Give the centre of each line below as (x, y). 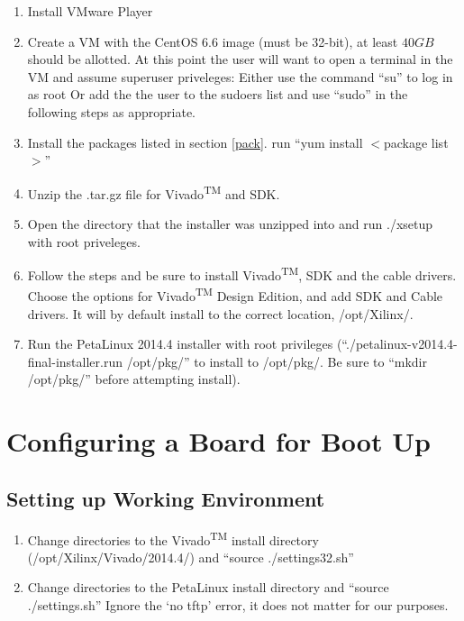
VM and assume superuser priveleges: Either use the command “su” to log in (240, 76)
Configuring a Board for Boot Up (218, 441)
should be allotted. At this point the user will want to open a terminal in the (240, 59)
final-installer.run (75, 361)
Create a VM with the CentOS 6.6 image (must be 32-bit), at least (213, 41)
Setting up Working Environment (166, 498)
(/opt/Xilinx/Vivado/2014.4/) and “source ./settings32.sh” (191, 557)
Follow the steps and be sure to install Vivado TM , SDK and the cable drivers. (242, 274)
